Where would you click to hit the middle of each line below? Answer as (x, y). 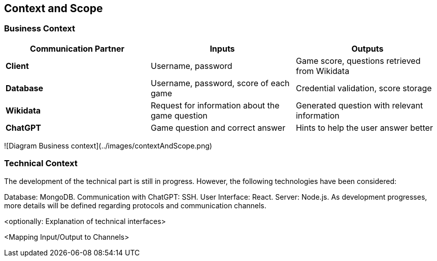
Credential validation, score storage (364, 88)
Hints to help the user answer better (364, 127)
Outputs (367, 48)
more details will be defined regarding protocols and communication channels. (135, 205)
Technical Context (41, 163)
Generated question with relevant (359, 105)
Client (17, 66)
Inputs (222, 48)
